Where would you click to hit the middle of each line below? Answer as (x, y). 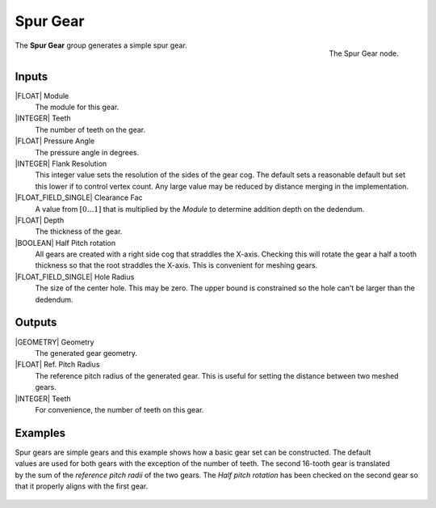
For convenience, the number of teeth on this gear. (119, 409)
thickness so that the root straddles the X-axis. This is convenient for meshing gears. (176, 265)
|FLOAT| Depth (40, 220)
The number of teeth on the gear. (90, 129)
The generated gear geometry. (86, 353)
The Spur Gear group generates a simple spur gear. (101, 45)
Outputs (36, 322)
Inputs (31, 76)
